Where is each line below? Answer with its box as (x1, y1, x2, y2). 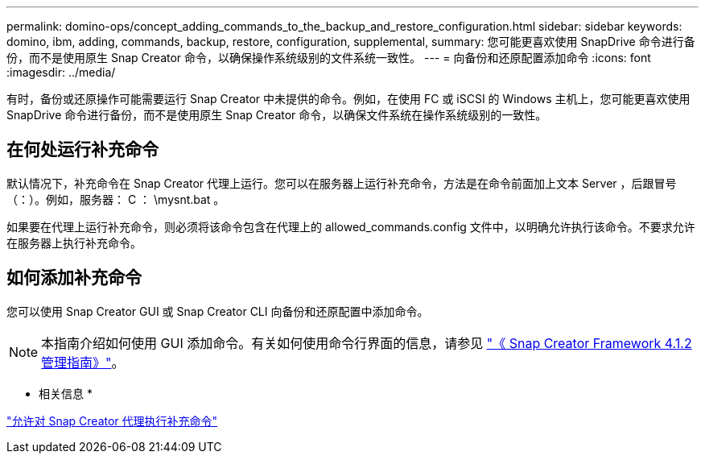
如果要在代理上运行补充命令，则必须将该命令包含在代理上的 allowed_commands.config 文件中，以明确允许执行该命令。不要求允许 (6, 219, 695, 234)
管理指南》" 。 (41, 354, 125, 371)
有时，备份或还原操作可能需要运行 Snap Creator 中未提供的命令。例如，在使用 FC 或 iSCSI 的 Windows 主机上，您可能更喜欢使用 (6, 92, 691, 106)
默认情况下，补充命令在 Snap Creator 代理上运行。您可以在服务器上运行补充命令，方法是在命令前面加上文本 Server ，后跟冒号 (6, 176, 677, 190)
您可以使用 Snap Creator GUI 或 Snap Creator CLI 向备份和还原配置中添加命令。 (6, 304, 429, 318)
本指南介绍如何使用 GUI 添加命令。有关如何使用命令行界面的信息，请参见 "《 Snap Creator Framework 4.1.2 (41, 334, 692, 351)
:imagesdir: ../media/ (6, 65, 116, 79)
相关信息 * (39, 386, 93, 400)
